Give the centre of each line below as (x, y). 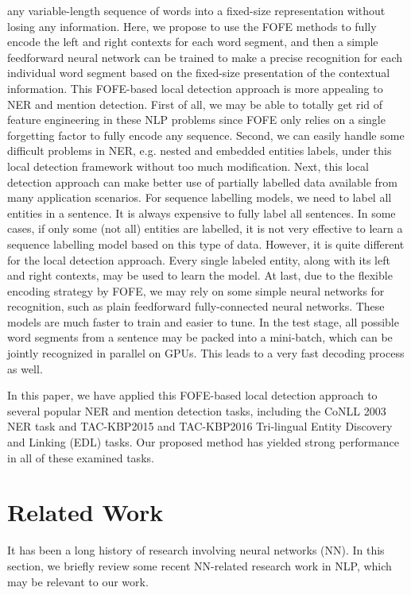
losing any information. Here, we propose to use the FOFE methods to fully (192, 26)
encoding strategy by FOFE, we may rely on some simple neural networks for (196, 290)
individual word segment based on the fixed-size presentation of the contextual (199, 73)
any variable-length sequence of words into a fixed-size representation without (196, 10)
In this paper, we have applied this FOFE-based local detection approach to (192, 395)
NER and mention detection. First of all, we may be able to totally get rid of (195, 104)
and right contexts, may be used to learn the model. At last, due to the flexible (200, 275)
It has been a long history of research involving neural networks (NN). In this (196, 550)
